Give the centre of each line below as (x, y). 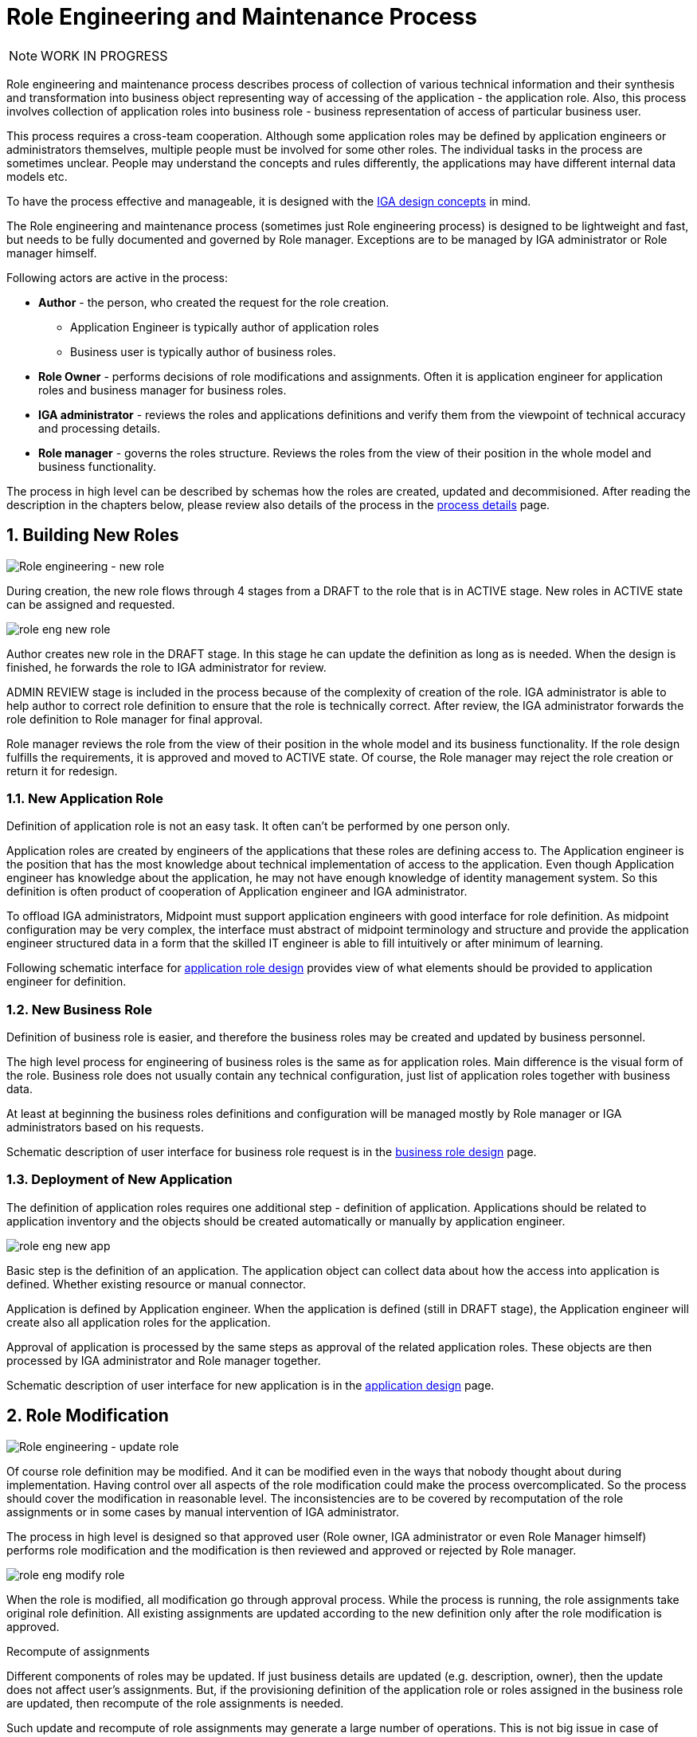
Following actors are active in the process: (117, 277)
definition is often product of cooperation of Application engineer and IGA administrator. (237, 892)
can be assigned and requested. (91, 604)
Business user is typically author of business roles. (203, 351)
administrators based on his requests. (105, 1127)
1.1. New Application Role (85, 798)
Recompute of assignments (78, 1651)
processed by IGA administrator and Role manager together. (164, 1360)
